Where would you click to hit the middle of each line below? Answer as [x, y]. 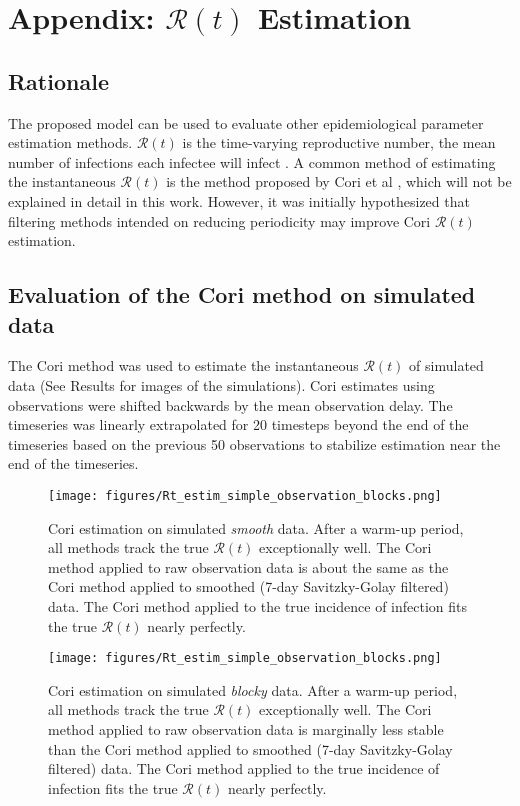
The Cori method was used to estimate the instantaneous [183, 365]
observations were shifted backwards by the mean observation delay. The [230, 404]
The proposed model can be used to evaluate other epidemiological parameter [246, 122]
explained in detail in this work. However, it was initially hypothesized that [239, 200]
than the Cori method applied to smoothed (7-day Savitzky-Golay [250, 748]
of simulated [446, 365]
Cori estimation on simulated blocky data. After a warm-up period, [253, 689]
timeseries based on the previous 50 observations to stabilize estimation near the [254, 443]
